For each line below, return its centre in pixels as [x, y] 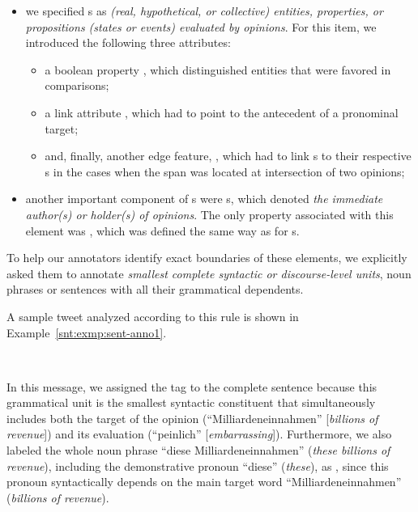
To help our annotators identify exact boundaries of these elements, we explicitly [207, 258]
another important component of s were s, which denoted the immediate [204, 199]
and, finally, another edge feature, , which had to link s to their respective [228, 156]
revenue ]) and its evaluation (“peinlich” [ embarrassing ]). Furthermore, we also [199, 434]
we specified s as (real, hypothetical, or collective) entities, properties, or [204, 11]
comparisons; [77, 85]
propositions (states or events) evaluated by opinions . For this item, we [201, 26]
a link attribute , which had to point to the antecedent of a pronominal [222, 112]
